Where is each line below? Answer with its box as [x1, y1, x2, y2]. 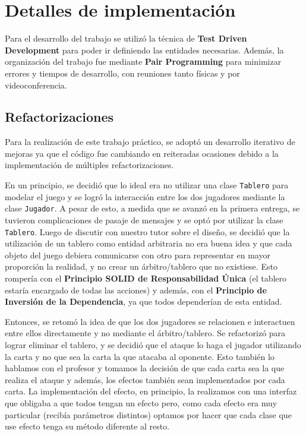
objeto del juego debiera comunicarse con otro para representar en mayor [5, 248, 270, 261]
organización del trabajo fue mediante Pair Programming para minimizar [5, 55, 282, 68]
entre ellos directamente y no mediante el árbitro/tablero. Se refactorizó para [5, 327, 286, 339]
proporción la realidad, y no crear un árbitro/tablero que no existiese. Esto [5, 260, 277, 273]
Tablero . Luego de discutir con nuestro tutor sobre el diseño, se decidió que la [5, 225, 290, 238]
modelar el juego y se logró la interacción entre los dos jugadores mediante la [5, 190, 285, 203]
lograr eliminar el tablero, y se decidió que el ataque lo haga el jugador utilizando [5, 338, 301, 350]
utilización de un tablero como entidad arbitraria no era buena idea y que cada [5, 237, 292, 249]
